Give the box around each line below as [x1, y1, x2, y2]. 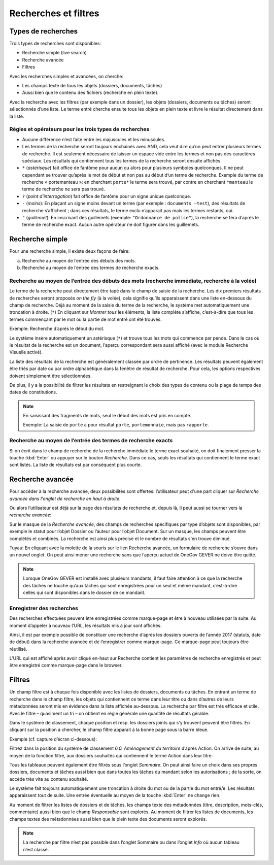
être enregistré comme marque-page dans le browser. [9, 662, 123, 669]
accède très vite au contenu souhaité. [9, 776, 88, 782]
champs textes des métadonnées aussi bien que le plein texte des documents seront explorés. [9, 816, 208, 822]
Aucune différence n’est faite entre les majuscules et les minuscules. [22, 136, 166, 142]
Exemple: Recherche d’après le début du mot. [9, 325, 105, 332]
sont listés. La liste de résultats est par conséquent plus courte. [9, 462, 142, 468]
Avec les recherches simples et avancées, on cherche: [9, 73, 124, 79]
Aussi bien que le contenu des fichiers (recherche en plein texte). [22, 89, 159, 96]
